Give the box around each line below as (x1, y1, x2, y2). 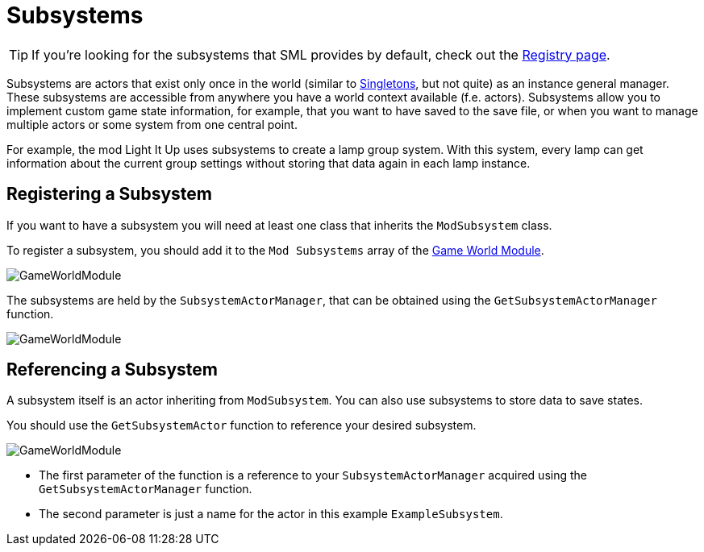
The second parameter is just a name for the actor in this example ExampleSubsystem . (39, 507, 503, 521)
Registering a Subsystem (6, 184, 212, 205)
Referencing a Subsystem (6, 359, 218, 380)
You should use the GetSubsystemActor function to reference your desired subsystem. (6, 418, 477, 433)
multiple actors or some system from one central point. (6, 117, 298, 131)
